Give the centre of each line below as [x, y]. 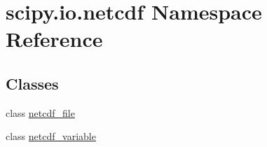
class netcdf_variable [51, 136]
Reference [54, 39]
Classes [32, 83]
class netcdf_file [40, 112]
